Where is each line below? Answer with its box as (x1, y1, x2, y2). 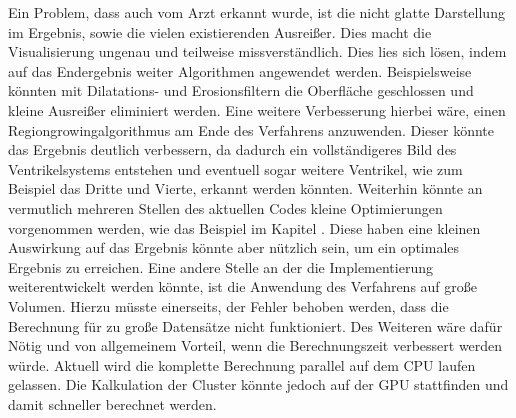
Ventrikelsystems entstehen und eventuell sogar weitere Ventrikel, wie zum (8, 158, 463, 179)
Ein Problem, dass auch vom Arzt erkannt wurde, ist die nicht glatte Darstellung (8, 2, 505, 22)
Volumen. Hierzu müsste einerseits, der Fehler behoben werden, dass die (8, 295, 449, 316)
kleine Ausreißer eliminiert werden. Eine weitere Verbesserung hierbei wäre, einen (8, 99, 506, 120)
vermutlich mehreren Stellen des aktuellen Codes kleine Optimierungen (8, 197, 443, 218)
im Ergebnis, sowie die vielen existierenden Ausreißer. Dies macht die (8, 21, 432, 42)
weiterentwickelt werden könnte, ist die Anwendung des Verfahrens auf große (8, 276, 478, 297)
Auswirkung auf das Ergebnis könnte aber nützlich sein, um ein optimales (8, 237, 460, 258)
